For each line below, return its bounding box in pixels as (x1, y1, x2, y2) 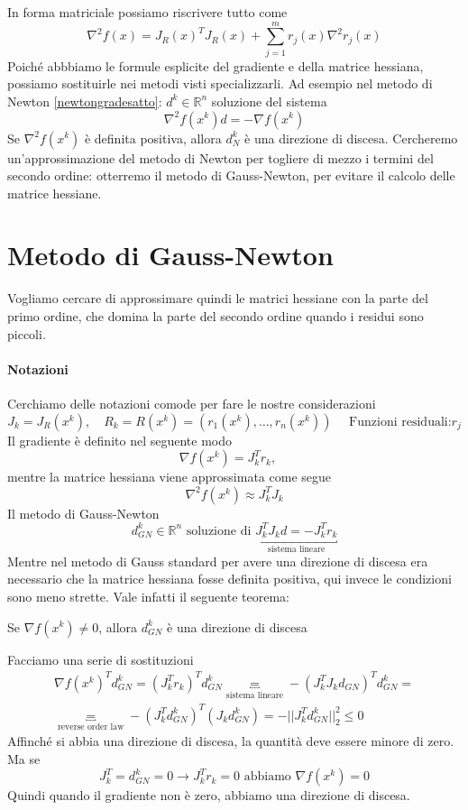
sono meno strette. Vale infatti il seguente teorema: (7, 586, 289, 605)
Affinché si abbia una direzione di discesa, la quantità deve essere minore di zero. (7, 732, 454, 750)
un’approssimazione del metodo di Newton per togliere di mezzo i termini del (7, 148, 434, 167)
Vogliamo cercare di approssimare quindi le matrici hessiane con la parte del (7, 289, 428, 308)
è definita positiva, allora (84, 128, 222, 147)
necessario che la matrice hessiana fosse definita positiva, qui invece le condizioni (7, 569, 452, 588)
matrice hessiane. (7, 183, 102, 202)
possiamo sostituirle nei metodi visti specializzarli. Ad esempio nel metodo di (7, 74, 433, 93)
